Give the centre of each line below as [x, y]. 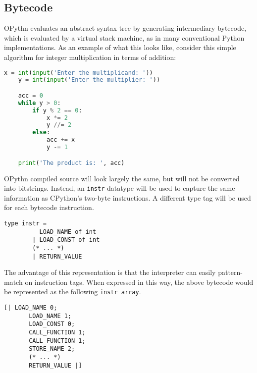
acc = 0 [30, 95]
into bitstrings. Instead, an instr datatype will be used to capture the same [120, 188]
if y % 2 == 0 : [57, 110]
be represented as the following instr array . [73, 292]
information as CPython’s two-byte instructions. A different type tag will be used [128, 197]
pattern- [230, 272]
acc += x [61, 140]
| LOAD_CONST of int [66, 240]
